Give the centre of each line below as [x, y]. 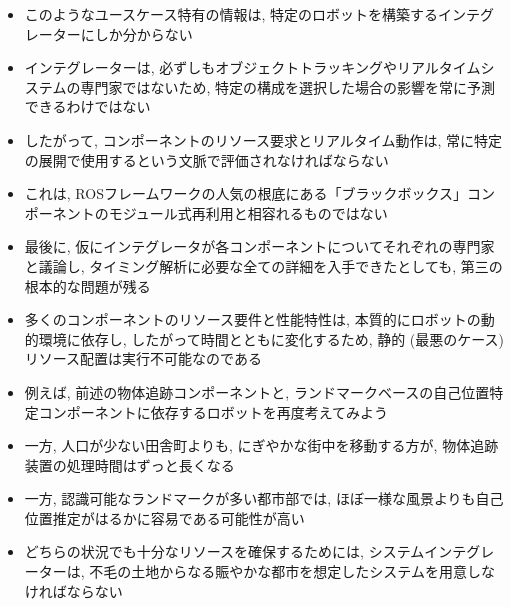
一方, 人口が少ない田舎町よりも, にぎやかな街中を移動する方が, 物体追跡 [261, 445]
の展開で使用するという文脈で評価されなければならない [206, 159]
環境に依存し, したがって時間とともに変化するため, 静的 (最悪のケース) [271, 338]
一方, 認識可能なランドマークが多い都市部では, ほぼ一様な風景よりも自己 [264, 498]
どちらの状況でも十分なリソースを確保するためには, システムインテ [245, 551]
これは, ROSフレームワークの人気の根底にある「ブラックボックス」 [246, 193]
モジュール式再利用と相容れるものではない [248, 212]
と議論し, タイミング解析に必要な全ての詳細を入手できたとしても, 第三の [263, 265]
